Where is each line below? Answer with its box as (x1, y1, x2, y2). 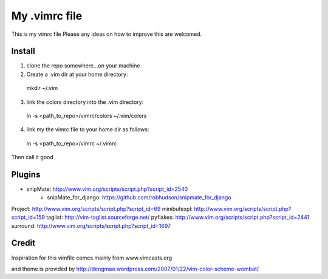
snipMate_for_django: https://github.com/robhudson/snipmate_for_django (47, 194, 231, 201)
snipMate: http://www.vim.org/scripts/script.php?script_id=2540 (26, 185, 188, 193)
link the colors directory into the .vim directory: (26, 98, 144, 106)
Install (11, 46, 36, 57)
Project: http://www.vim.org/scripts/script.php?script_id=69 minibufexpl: (11, 205, 193, 212)
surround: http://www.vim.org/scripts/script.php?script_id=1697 (11, 222, 171, 229)
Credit (11, 238, 36, 249)
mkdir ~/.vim (26, 84, 58, 92)
